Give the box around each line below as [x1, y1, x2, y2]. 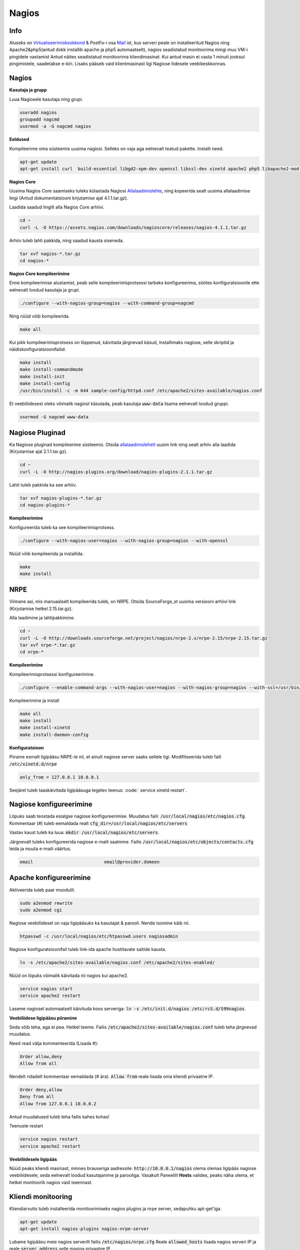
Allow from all [19, 1060, 57, 1066]
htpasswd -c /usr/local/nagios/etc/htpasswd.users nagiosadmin [19, 933, 178, 939]
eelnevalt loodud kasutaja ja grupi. [9, 286, 80, 292]
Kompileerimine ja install [9, 697, 59, 703]
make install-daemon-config [19, 731, 88, 737]
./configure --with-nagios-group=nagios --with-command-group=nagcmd [19, 300, 194, 306]
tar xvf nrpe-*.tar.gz [19, 642, 75, 647]
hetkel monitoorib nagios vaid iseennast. [9, 1179, 92, 1185]
